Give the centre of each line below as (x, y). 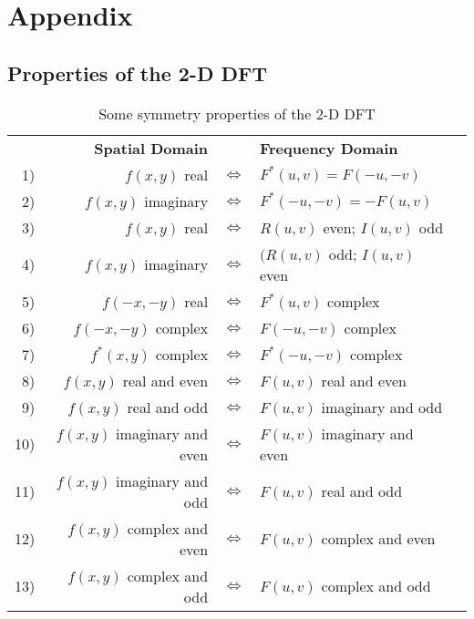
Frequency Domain (329, 148)
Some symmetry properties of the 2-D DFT (237, 113)
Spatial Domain (151, 148)
